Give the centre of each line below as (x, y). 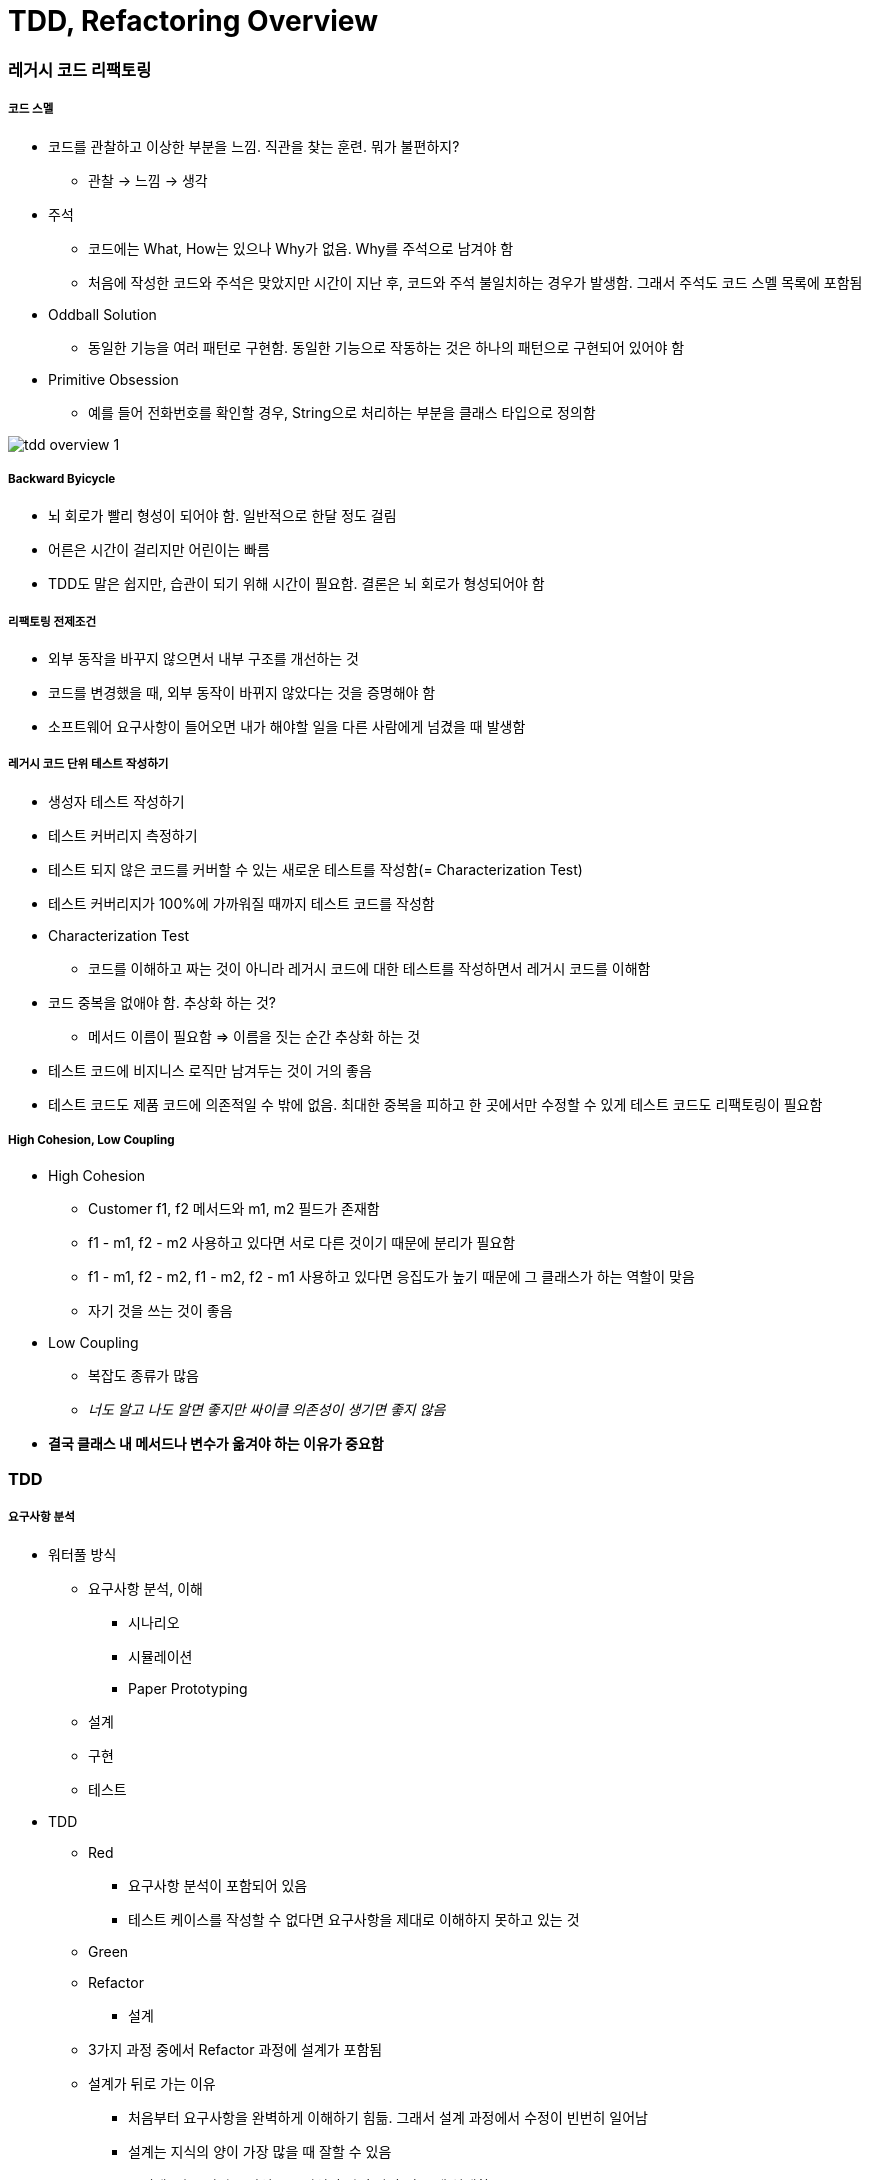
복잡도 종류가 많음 (143, 1375)
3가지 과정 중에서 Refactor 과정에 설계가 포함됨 (235, 2049)
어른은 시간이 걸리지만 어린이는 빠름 (159, 550)
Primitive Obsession (113, 379)
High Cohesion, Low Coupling (91, 1140)
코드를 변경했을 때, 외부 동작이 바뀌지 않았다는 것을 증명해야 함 (242, 693)
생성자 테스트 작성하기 (116, 801)
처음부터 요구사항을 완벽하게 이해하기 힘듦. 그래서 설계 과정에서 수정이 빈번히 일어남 (388, 2117)
